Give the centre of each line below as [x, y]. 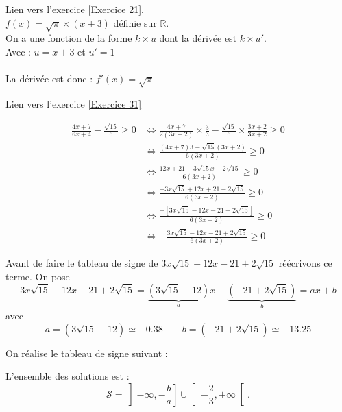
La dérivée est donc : [49, 78]
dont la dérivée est [198, 38]
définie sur [135, 22]
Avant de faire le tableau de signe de [82, 263]
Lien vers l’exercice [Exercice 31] [74, 103]
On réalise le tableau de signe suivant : [87, 353]
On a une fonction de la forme [69, 38]
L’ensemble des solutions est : [68, 376]
